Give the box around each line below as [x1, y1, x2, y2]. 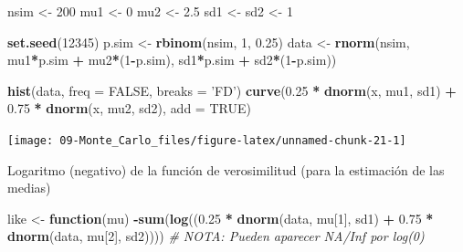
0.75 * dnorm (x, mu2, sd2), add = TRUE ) [7, 99, 251, 118]
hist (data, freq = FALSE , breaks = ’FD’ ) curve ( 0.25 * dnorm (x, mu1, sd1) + [7, 80, 457, 100]
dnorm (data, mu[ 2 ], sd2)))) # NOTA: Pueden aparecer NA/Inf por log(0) [7, 226, 425, 246]
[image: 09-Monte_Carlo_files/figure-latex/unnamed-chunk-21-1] [7, 133, 406, 147]
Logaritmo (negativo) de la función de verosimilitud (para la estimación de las [7, 160, 445, 179]
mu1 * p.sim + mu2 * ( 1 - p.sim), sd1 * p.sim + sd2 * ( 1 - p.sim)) [7, 50, 337, 69]
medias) [7, 178, 51, 197]
